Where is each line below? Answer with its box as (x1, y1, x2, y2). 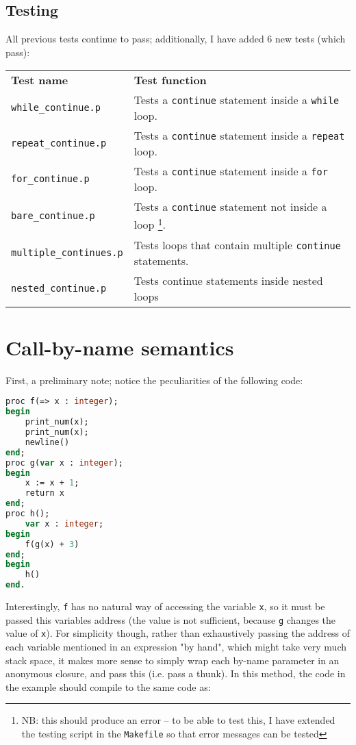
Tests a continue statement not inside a (133, 199, 327, 215)
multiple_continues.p (11, 247, 123, 258)
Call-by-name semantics (5, 333, 234, 361)
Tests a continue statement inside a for (133, 163, 328, 179)
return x (25, 488, 64, 498)
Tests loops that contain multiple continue (133, 236, 341, 253)
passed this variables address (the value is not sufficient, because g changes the (5, 612, 336, 627)
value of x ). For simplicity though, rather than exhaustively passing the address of (5, 626, 351, 640)
